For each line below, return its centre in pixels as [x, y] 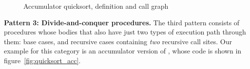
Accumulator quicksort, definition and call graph [96, 6]
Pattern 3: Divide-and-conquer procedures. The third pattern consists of [122, 22]
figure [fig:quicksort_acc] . [42, 60]
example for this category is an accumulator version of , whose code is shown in [123, 51]
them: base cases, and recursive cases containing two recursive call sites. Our [118, 41]
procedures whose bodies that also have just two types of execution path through [125, 32]
